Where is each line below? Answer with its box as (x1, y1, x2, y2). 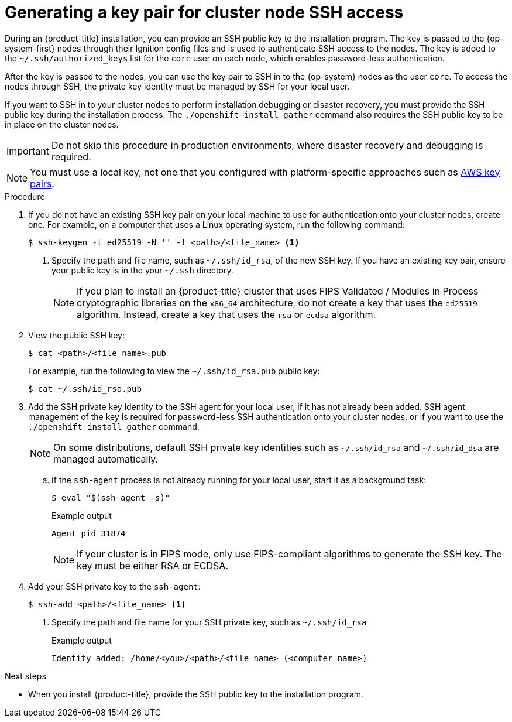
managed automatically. (53, 453, 159, 465)
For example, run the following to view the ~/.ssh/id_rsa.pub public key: (28, 365, 320, 376)
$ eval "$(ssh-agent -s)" (51, 492, 170, 502)
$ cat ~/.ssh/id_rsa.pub (28, 384, 142, 393)
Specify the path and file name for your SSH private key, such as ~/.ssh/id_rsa (51, 617, 367, 627)
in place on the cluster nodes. (5, 119, 119, 129)
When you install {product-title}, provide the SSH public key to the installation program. (28, 689, 364, 699)
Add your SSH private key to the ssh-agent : (28, 581, 201, 591)
